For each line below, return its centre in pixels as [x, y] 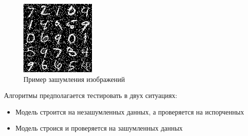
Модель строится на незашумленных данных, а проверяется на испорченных [130, 111]
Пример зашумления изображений [74, 79]
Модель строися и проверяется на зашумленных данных [99, 128]
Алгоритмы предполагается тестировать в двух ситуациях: [91, 95]
